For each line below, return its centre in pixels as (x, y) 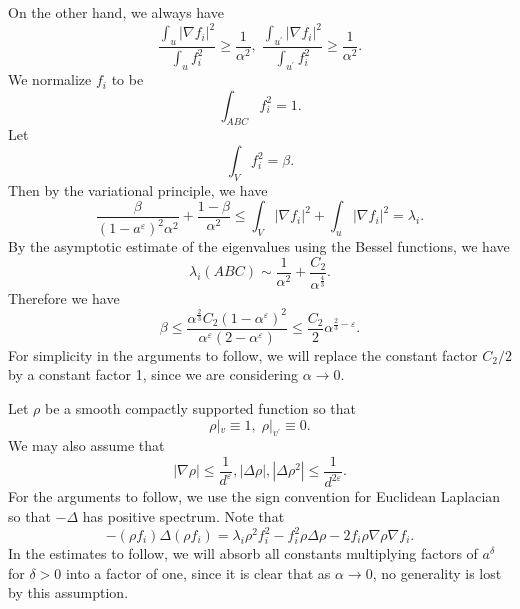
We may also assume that (86, 445)
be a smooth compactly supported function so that (200, 407)
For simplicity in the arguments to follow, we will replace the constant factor (243, 354)
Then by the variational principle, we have (138, 189)
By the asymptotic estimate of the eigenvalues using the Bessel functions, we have (259, 246)
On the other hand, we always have (116, 12)
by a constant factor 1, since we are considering (153, 374)
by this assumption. (68, 592)
